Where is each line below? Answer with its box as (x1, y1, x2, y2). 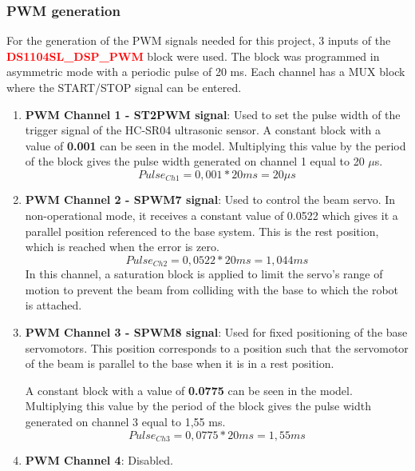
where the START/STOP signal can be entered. (6, 79, 242, 95)
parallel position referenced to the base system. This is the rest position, (25, 222, 379, 239)
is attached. (25, 297, 82, 313)
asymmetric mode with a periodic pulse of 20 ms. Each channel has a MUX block (6, 63, 405, 80)
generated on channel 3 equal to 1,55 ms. (25, 413, 226, 429)
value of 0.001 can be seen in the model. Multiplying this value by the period (25, 137, 406, 154)
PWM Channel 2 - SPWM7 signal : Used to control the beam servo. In (25, 191, 396, 208)
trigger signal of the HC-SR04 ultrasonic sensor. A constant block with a (25, 122, 381, 138)
